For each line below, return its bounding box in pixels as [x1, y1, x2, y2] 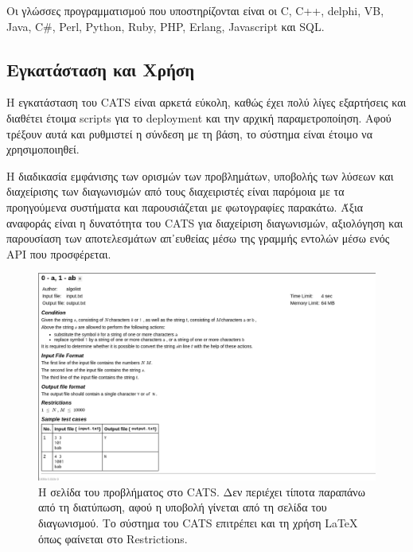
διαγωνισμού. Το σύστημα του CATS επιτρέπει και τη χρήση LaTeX [38, 514, 358, 531]
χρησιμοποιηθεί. [6, 141, 80, 157]
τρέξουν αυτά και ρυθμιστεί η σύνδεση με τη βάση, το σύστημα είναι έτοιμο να [6, 125, 373, 142]
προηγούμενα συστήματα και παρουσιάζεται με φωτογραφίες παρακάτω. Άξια [6, 198, 364, 215]
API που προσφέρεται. [6, 245, 111, 262]
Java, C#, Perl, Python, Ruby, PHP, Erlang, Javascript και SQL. [6, 17, 325, 34]
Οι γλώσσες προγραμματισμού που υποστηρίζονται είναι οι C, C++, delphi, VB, [6, 2, 384, 18]
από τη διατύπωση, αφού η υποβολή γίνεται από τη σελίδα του [38, 499, 327, 515]
